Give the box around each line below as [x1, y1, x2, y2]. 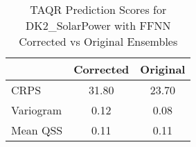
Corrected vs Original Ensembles [19, 33, 178, 49]
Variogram [11, 102, 62, 118]
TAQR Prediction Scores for [30, 1, 167, 17]
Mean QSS [11, 122, 63, 138]
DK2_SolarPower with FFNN [25, 17, 171, 33]
